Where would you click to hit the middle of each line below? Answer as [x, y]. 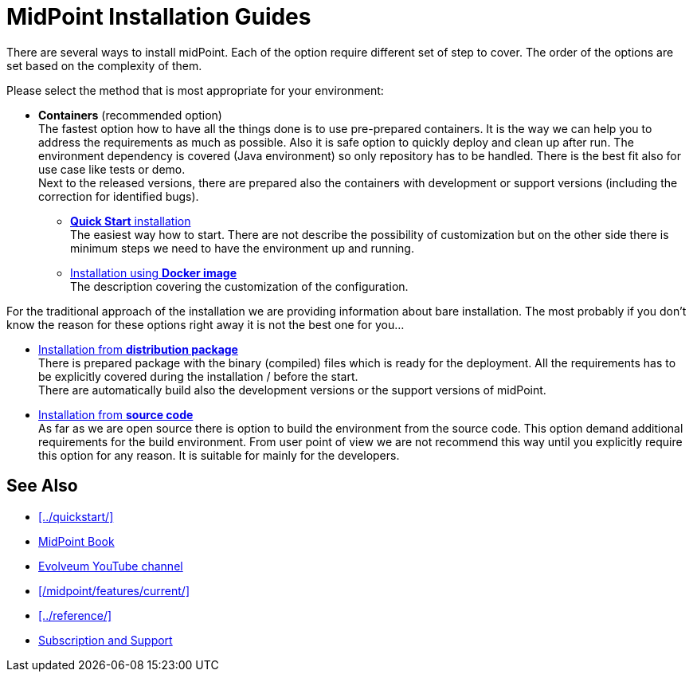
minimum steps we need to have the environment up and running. [242, 248]
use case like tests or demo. [112, 169]
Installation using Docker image [153, 272]
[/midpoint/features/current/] [114, 590]
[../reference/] [75, 615]
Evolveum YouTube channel [111, 566]
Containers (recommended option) [130, 115]
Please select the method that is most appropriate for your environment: [195, 90]
